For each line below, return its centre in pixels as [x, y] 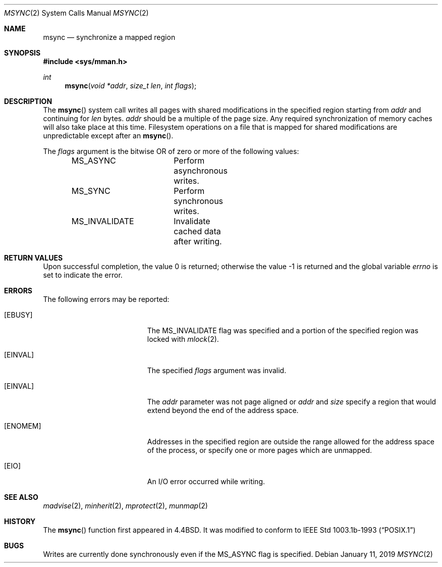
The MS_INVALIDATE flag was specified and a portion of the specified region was [283, 330]
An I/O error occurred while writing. [206, 481]
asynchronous [201, 171]
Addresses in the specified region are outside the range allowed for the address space [291, 442]
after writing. [198, 241]
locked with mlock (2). [183, 339]
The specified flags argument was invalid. [217, 370]
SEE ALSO [21, 497]
